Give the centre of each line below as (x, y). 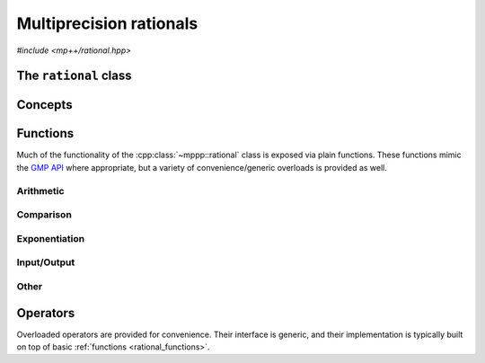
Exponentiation (51, 238)
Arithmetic (40, 190)
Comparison (44, 215)
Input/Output (46, 262)
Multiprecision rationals (107, 23)
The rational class (74, 76)
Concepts (44, 105)
